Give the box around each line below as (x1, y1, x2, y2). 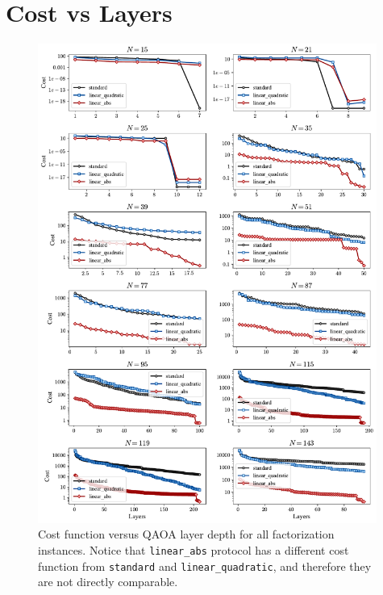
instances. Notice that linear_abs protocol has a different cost (38, 541, 349, 558)
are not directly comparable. (38, 573, 178, 590)
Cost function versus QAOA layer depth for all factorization (38, 526, 335, 543)
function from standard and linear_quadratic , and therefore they (38, 557, 372, 574)
